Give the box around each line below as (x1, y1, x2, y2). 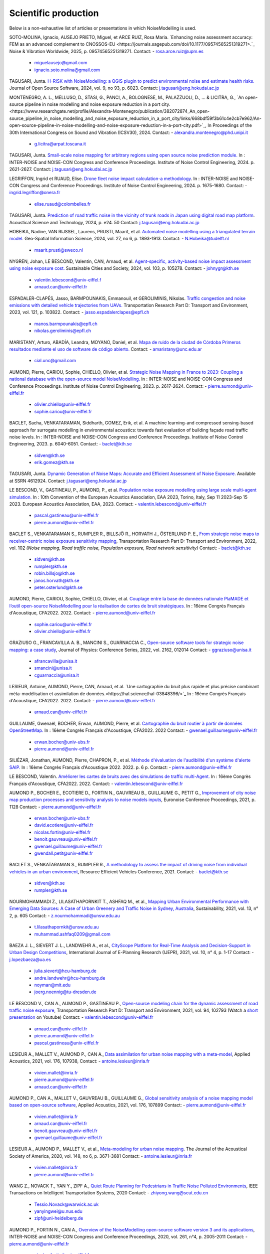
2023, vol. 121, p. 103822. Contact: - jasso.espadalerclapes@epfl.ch (9, 309, 149, 316)
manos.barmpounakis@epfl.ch (34, 321, 97, 327)
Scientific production (9, 8, 99, 19)
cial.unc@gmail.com (34, 358, 76, 364)
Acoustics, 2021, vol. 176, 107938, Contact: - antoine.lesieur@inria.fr (9, 1058, 150, 1064)
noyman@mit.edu (34, 982, 71, 988)
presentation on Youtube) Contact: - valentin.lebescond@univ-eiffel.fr (9, 1014, 153, 1020)
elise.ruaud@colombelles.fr (34, 201, 91, 207)
